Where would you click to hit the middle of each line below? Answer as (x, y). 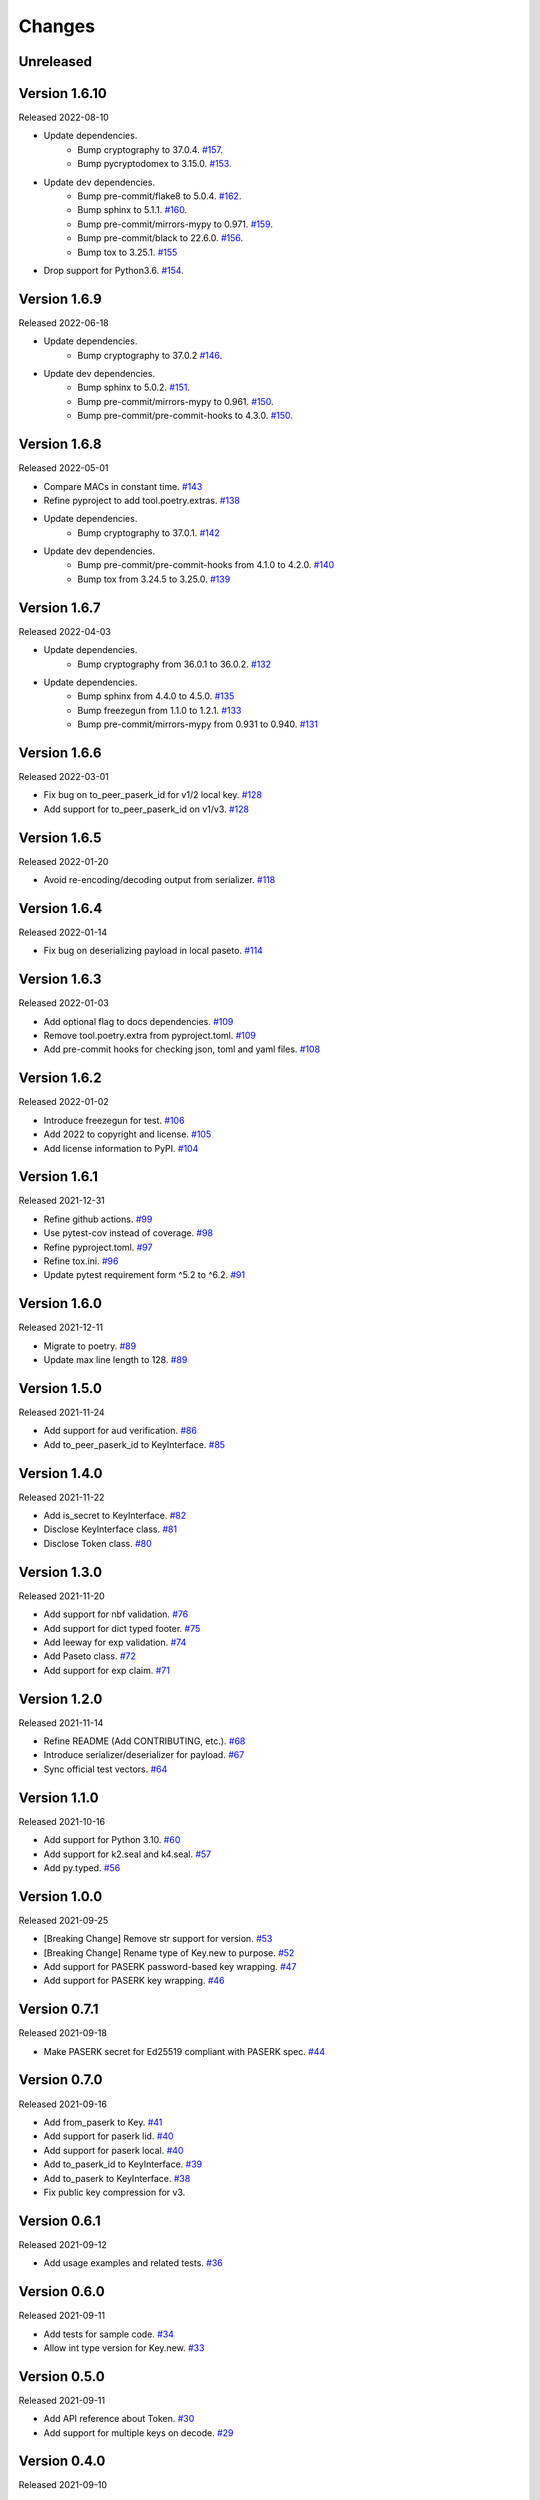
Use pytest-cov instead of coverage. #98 (128, 1233)
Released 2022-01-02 (63, 1102)
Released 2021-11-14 (61, 1722)
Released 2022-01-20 (63, 861)
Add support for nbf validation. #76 (116, 1614)
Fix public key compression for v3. (114, 2192)
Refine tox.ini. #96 (81, 1261)
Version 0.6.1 (59, 2220)
